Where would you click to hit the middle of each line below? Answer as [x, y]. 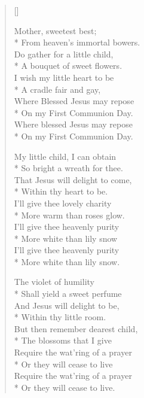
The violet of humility [54, 282]
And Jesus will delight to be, [67, 305]
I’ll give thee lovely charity [63, 203]
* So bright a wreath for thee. [68, 168]
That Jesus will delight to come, [73, 179]
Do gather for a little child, [64, 54]
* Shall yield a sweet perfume [68, 294]
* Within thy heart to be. [61, 191]
